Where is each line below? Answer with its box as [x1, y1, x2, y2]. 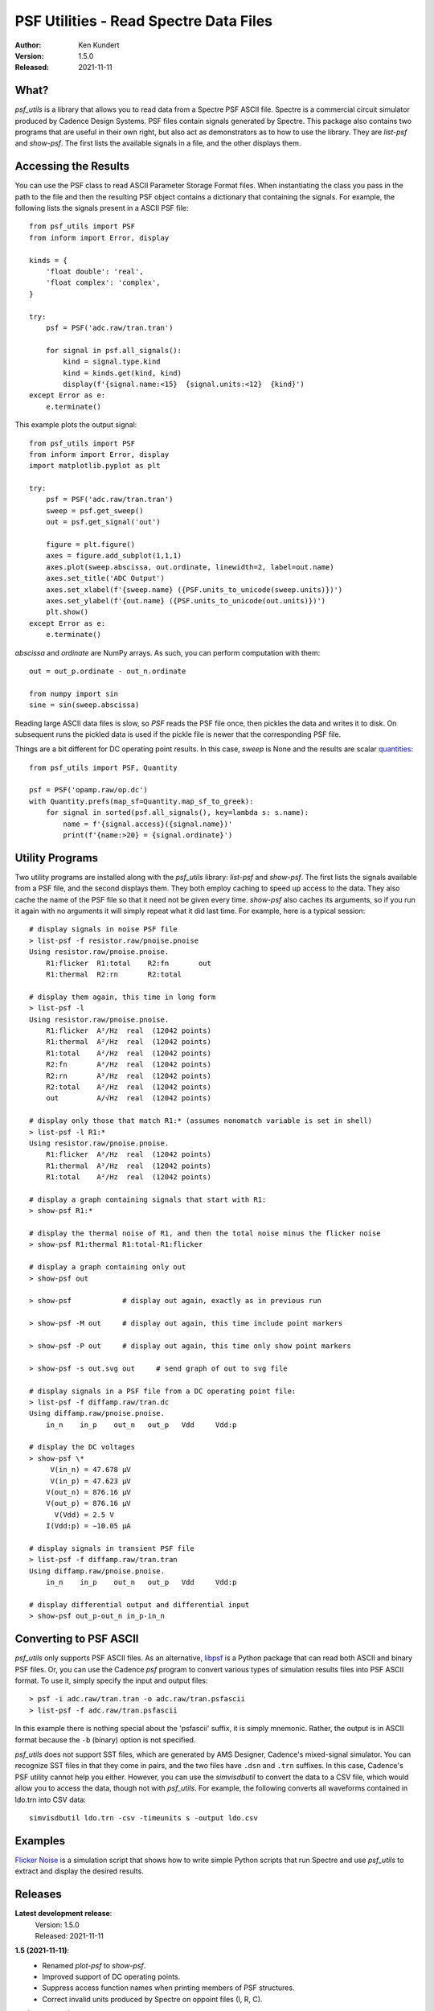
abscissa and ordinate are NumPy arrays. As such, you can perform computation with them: [14, 648, 321, 657]
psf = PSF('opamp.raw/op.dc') [29, 785, 149, 795]
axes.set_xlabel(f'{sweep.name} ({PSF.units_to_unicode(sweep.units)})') [45, 585, 343, 594]
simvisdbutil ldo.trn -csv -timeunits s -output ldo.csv [29, 1813, 259, 1822]
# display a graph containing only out [29, 1263, 186, 1272]
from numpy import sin [29, 689, 119, 698]
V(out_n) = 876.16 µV [45, 1488, 132, 1497]
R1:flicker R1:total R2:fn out [45, 958, 212, 968]
